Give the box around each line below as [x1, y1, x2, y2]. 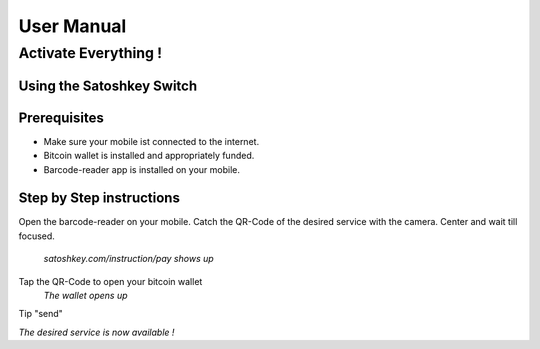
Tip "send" [18, 308, 64, 320]
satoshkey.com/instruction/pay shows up [43, 253, 214, 265]
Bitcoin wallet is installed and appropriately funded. [43, 150, 255, 162]
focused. [18, 230, 55, 242]
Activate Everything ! [18, 44, 162, 62]
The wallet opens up [43, 289, 128, 301]
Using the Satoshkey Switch [18, 77, 198, 94]
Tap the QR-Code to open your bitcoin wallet [18, 275, 203, 287]
